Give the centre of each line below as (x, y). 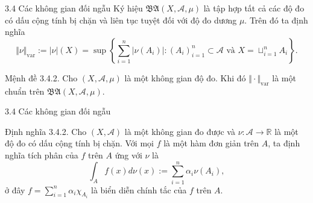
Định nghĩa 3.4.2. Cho (46, 131)
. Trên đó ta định (276, 20)
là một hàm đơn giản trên (211, 143)
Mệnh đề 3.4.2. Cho (41, 77)
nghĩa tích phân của (42, 155)
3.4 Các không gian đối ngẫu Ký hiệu (74, 8)
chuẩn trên (25, 91)
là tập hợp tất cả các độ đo (254, 8)
